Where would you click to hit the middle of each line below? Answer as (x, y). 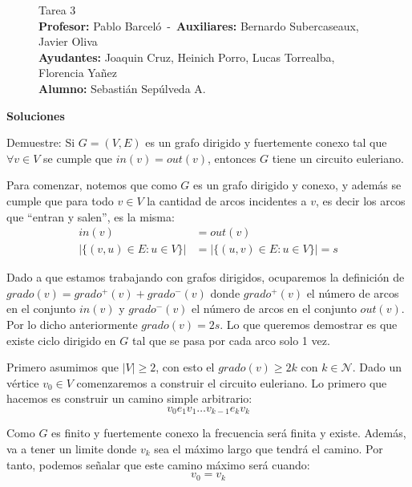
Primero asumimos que (63, 367)
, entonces (232, 158)
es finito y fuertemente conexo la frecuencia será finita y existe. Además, (229, 433)
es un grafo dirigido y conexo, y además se (297, 185)
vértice (23, 382)
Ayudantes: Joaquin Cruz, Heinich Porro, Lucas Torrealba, (187, 57)
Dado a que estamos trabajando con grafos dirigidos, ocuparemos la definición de (206, 277)
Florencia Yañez (78, 73)
